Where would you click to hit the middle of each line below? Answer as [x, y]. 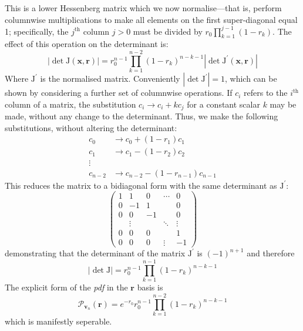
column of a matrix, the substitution [70, 104]
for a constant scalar [223, 104]
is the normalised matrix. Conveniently [110, 78]
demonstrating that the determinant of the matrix [95, 253]
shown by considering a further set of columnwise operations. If [119, 93]
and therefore [271, 253]
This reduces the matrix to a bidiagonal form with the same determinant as [141, 185]
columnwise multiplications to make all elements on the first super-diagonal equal [151, 19]
